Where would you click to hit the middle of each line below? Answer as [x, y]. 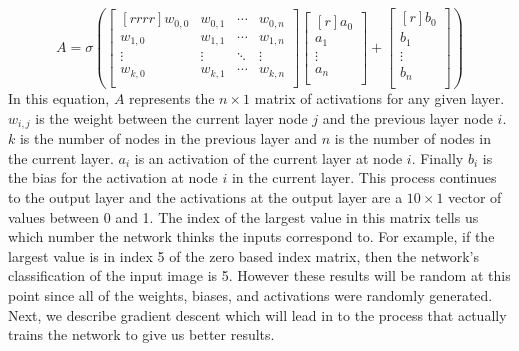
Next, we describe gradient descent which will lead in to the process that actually [257, 314]
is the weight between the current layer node [171, 117]
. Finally [437, 157]
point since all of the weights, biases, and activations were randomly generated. [250, 294]
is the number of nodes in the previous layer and [168, 138]
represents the [172, 98]
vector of [475, 196]
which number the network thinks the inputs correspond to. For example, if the [251, 236]
